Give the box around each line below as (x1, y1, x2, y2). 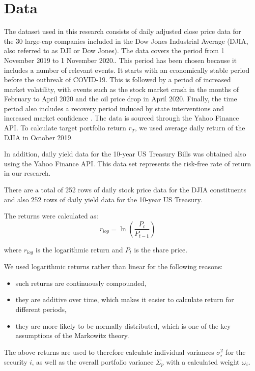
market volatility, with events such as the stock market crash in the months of (4, 84, 239, 94)
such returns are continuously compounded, (15, 278, 146, 288)
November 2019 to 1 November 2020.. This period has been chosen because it (4, 55, 237, 65)
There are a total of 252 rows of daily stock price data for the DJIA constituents (4, 185, 247, 195)
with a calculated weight (166, 356, 240, 367)
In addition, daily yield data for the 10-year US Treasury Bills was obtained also (4, 149, 246, 159)
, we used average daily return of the (135, 123, 245, 133)
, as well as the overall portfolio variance (32, 356, 154, 367)
